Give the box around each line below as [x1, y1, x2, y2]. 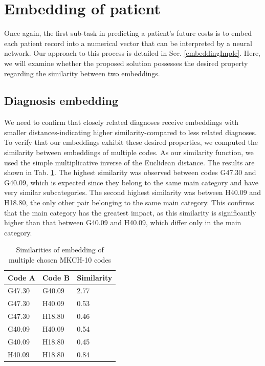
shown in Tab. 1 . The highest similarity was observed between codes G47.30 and [4, 167, 256, 178]
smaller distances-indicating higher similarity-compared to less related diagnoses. [4, 126, 257, 137]
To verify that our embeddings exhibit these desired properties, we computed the [4, 137, 258, 147]
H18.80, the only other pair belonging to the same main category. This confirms [4, 197, 254, 208]
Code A [8, 272, 35, 283]
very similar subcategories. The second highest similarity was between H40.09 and [4, 187, 261, 198]
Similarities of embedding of [16, 244, 104, 255]
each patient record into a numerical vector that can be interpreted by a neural [4, 37, 252, 48]
